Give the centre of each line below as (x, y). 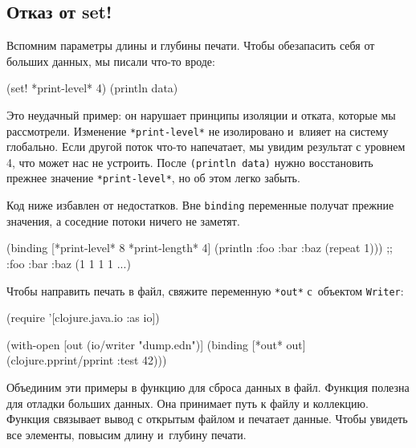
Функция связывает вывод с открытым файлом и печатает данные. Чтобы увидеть (207, 419)
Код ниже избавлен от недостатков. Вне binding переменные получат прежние (200, 205)
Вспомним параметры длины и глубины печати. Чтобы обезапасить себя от (191, 45)
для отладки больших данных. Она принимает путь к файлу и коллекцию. (188, 403)
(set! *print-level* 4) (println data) (92, 88)
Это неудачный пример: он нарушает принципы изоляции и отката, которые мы (201, 114)
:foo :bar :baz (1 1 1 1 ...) (69, 263)
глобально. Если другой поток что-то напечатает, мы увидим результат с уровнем (206, 147)
